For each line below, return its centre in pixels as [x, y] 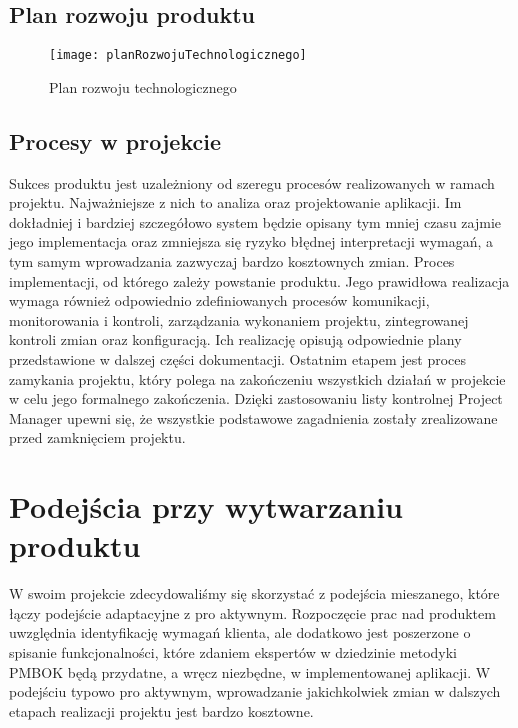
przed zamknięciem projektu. [97, 437]
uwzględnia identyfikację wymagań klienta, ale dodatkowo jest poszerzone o [240, 632]
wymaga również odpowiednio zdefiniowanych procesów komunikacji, [219, 300]
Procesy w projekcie [115, 140]
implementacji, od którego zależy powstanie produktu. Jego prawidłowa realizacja [259, 280]
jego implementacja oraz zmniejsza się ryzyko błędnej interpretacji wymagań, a [251, 241]
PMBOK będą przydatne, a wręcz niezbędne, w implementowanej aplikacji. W [250, 671]
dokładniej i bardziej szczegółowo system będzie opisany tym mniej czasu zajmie [255, 221]
